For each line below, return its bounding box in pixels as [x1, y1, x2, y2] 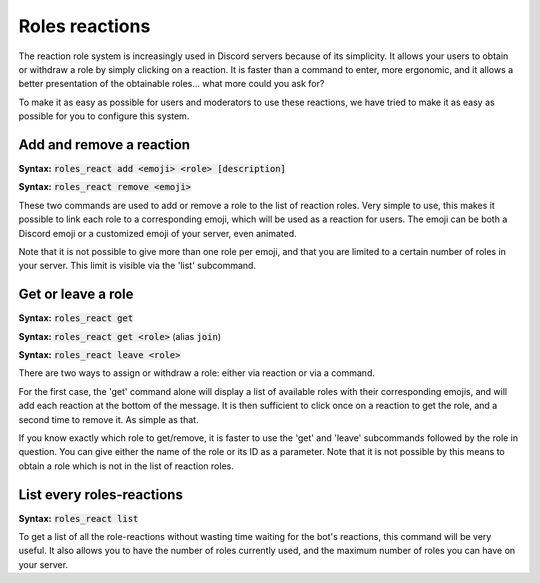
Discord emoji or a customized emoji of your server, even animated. [18, 227, 297, 239]
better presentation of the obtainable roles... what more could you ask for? [18, 78, 325, 90]
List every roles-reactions [18, 486, 184, 503]
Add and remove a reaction [18, 136, 190, 153]
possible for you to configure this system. [18, 110, 190, 122]
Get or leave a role [18, 286, 134, 303]
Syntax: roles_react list [18, 512, 139, 524]
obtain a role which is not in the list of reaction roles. [18, 460, 234, 472]
